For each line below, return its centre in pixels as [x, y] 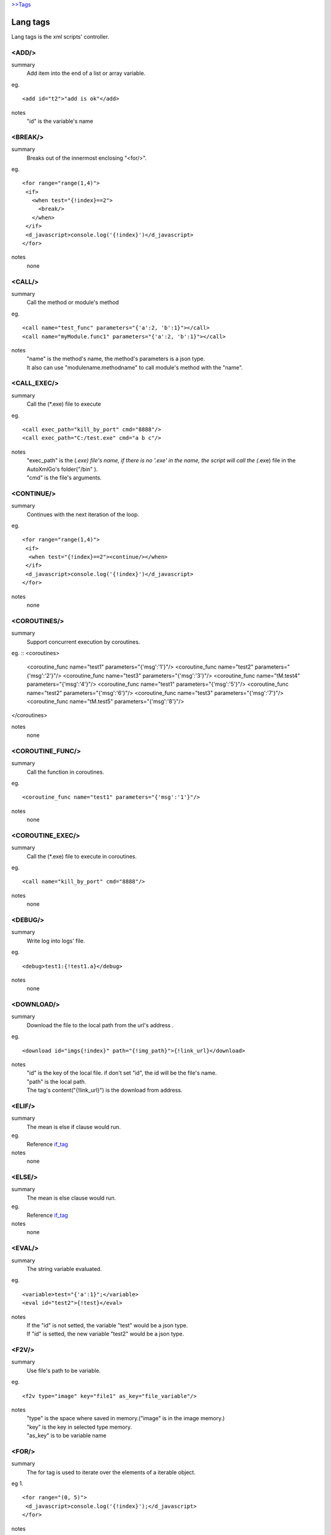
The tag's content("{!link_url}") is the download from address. [105, 1090]
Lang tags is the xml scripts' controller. [60, 36]
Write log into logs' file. [56, 941]
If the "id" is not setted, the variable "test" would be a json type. [107, 1325]
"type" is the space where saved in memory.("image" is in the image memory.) [126, 1418]
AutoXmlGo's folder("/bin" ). [62, 469]
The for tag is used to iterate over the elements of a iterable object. [111, 1472]
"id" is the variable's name [60, 121]
